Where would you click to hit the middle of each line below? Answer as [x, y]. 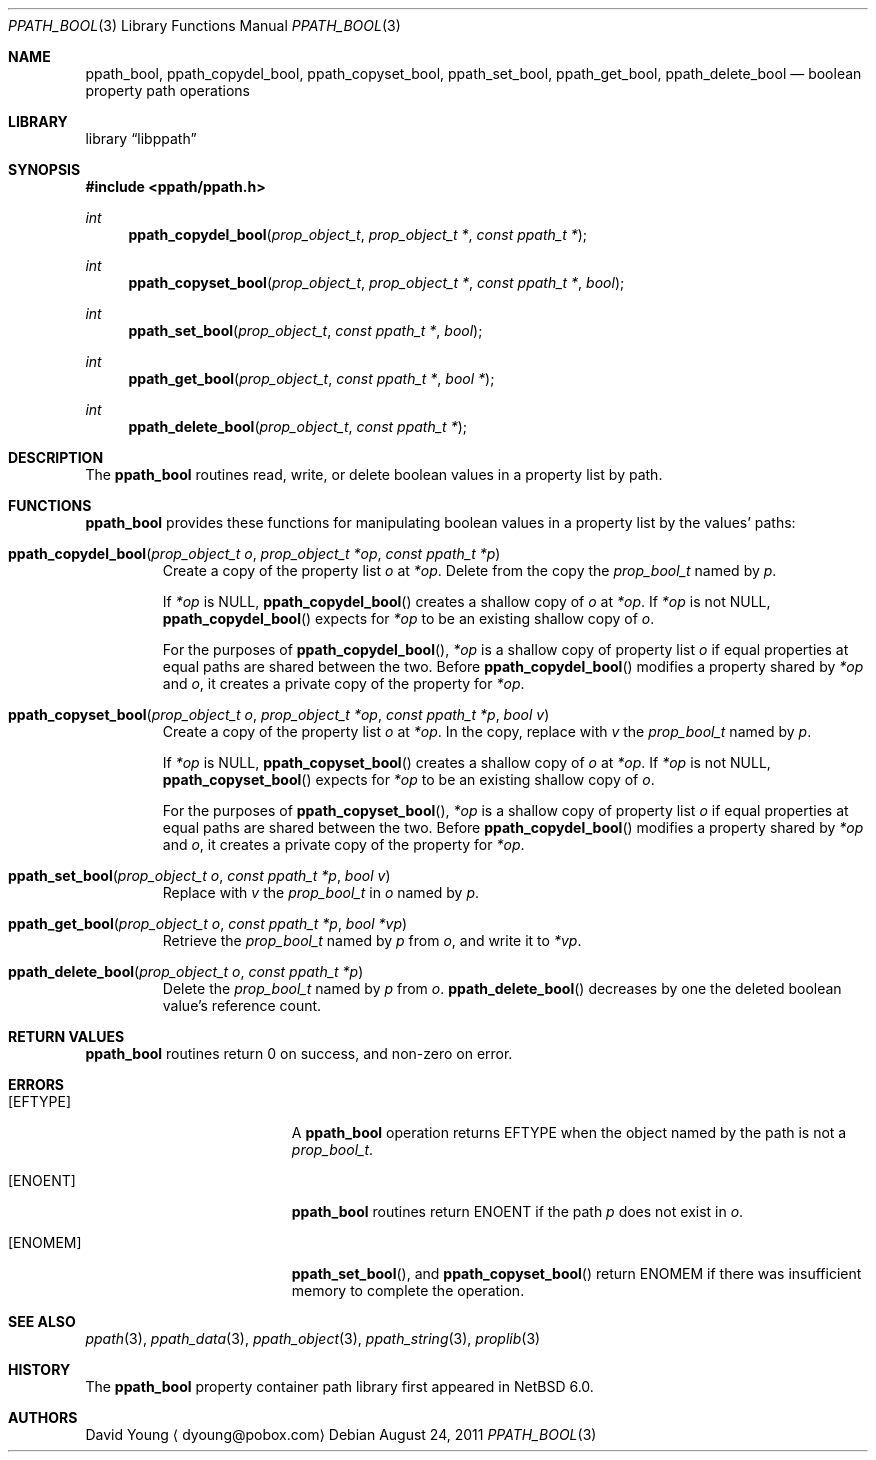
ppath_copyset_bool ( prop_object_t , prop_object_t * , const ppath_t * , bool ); [376, 282]
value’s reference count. [242, 1005]
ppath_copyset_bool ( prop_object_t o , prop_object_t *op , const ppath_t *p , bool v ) [279, 714]
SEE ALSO [42, 1321]
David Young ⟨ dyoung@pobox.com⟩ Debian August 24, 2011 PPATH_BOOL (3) [341, 1434]
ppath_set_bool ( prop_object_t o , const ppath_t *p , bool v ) [199, 875]
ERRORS [36, 1084]
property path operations [167, 90]
